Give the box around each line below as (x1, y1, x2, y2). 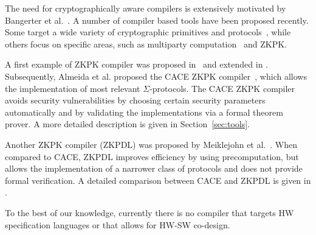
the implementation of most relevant (5, 82, 140, 94)
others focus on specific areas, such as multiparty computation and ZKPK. (5, 37, 287, 50)
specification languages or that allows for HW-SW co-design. (5, 218, 230, 231)
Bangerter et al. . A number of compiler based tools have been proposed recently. (5, 13, 309, 26)
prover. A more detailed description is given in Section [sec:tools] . (5, 118, 250, 130)
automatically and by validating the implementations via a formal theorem (5, 105, 283, 118)
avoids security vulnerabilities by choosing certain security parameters (5, 94, 266, 107)
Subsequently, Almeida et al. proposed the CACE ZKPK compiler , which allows (5, 69, 307, 82)
